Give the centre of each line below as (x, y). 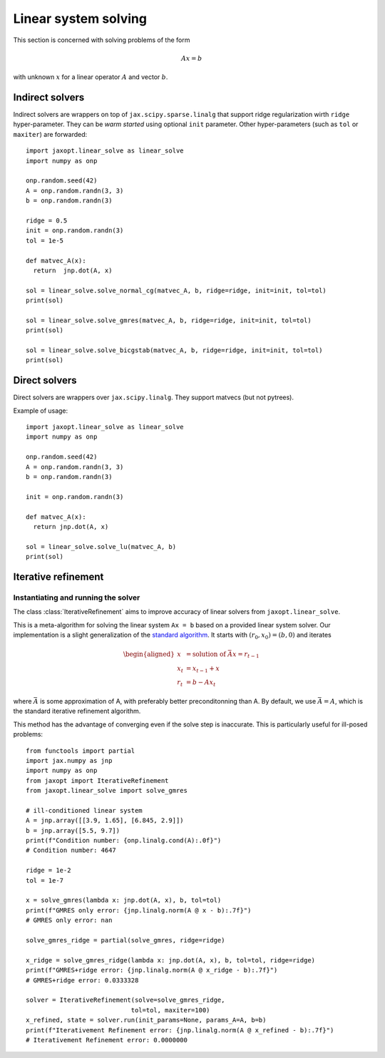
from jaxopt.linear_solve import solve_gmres (107, 791)
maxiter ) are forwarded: (50, 134)
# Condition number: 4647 (71, 851)
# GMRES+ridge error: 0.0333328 (82, 980)
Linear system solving (80, 19)
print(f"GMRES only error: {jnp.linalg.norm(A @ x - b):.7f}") (139, 910)
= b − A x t (201, 683)
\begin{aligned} (149, 654)
